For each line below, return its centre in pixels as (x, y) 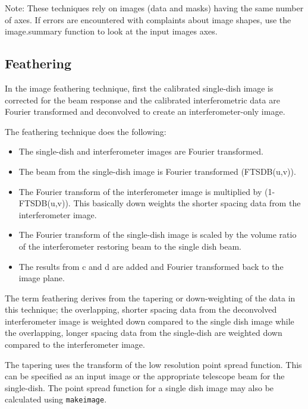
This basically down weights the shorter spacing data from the (187, 203)
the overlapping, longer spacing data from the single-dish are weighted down (144, 333)
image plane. (42, 278)
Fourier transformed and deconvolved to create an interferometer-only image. (145, 111)
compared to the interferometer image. (75, 344)
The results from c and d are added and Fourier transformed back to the (151, 266)
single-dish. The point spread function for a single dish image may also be (139, 387)
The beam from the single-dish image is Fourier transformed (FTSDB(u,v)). (157, 171)
